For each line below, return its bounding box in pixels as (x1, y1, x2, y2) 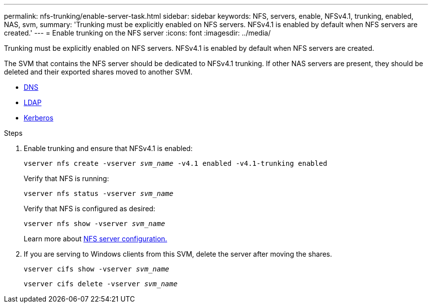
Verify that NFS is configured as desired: (24, 204, 155, 213)
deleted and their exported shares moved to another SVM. (4, 68, 193, 76)
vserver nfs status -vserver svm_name (24, 190, 174, 197)
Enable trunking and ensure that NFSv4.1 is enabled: (24, 144, 193, 153)
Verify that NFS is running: (24, 174, 109, 183)
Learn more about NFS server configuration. (24, 234, 167, 243)
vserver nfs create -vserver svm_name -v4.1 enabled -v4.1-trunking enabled (24, 159, 327, 167)
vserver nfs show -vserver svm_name (24, 220, 165, 228)
